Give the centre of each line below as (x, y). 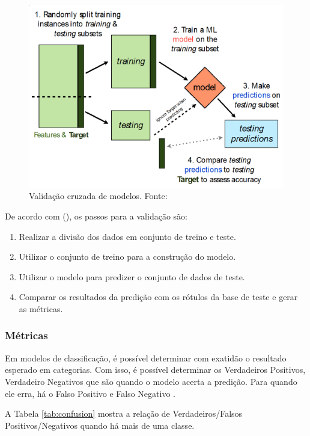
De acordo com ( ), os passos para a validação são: (96, 216)
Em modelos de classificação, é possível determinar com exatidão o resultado (146, 358)
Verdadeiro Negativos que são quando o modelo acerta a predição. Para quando (151, 381)
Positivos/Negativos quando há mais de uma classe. (100, 425)
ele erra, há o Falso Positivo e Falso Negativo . (90, 393)
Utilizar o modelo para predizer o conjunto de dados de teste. (132, 276)
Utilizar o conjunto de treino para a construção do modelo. (127, 256)
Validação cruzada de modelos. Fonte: (98, 196)
